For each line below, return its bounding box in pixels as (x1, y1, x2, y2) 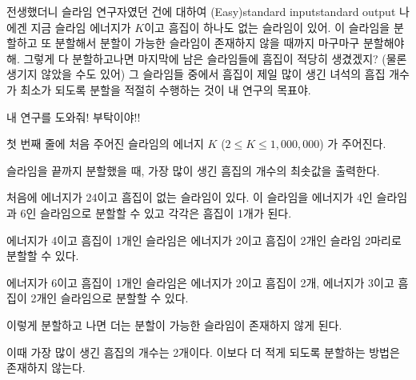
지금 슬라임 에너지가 (30, 18, 131, 35)
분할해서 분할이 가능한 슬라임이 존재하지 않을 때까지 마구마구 (54, 34, 360, 51)
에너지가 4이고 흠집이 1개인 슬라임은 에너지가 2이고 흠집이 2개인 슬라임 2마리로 (6, 231, 402, 248)
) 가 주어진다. (319, 135, 386, 152)
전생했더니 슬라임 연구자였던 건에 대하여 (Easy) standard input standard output (6, 3, 396, 19)
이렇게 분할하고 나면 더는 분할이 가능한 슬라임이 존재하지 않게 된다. (6, 316, 342, 333)
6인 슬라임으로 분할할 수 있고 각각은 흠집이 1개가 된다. (20, 204, 292, 221)
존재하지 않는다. (6, 359, 86, 376)
